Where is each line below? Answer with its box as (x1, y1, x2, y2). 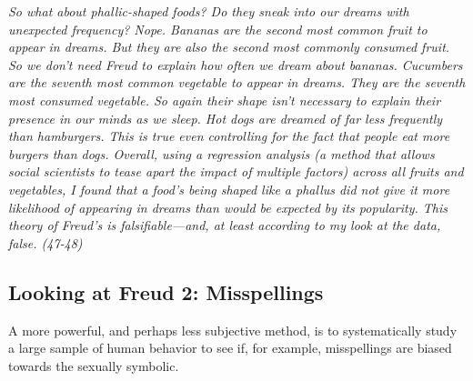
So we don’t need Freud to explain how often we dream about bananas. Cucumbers (8, 55, 463, 74)
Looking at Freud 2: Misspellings (8, 277, 324, 306)
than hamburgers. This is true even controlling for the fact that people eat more (8, 126, 450, 145)
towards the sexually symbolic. (8, 356, 179, 375)
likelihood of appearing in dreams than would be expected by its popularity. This (8, 197, 448, 216)
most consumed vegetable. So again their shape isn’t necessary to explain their (8, 90, 441, 109)
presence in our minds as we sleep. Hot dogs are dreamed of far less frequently (8, 108, 443, 127)
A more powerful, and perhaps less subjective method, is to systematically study (8, 320, 458, 339)
